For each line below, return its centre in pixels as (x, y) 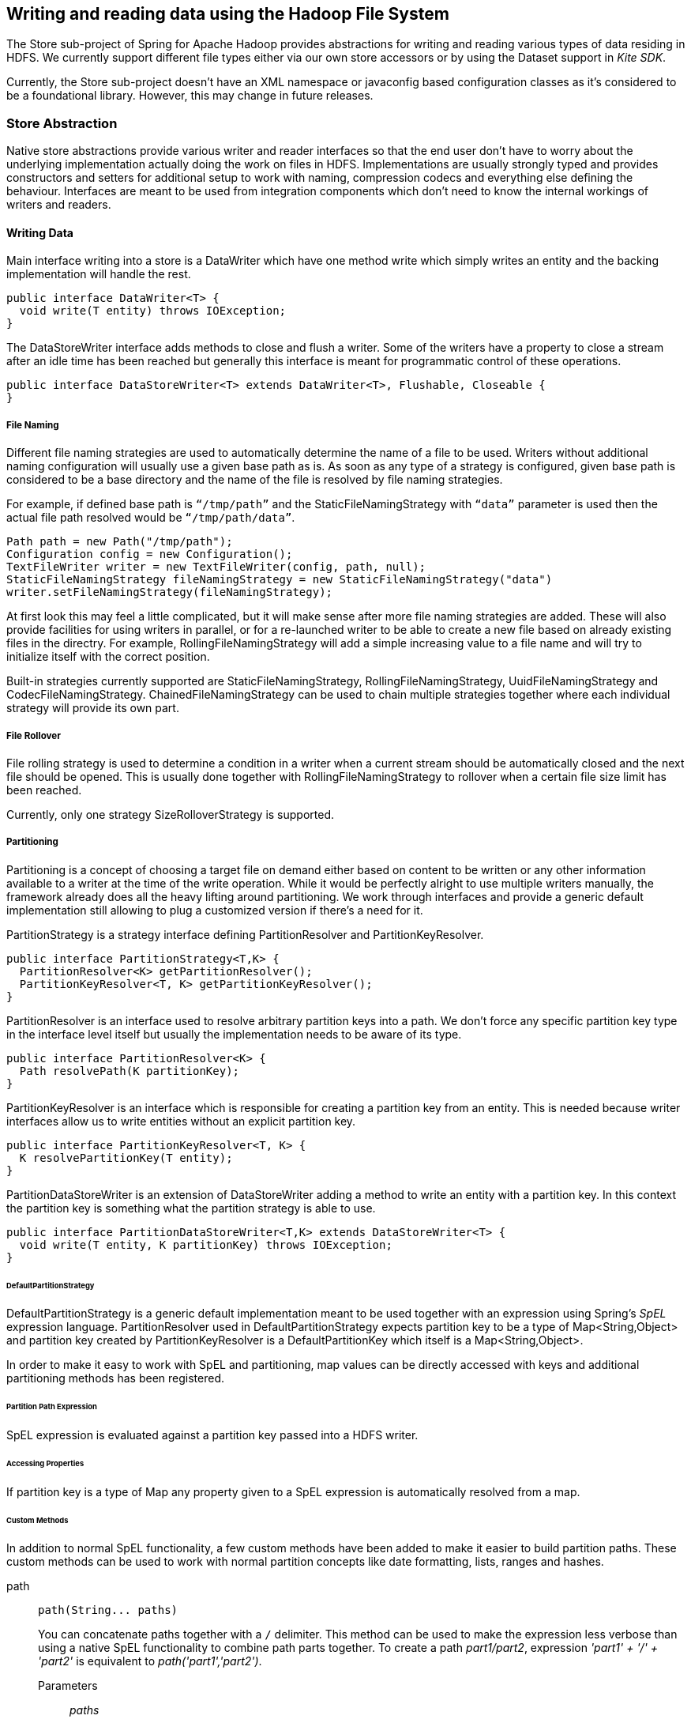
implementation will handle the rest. (99, 274)
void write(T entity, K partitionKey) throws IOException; (206, 1244)
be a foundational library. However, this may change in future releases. (190, 96)
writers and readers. (59, 205)
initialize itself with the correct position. (108, 657)
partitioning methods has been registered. (115, 1378)
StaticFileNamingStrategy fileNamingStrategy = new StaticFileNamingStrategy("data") (280, 580)
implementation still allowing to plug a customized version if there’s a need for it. (215, 910)
